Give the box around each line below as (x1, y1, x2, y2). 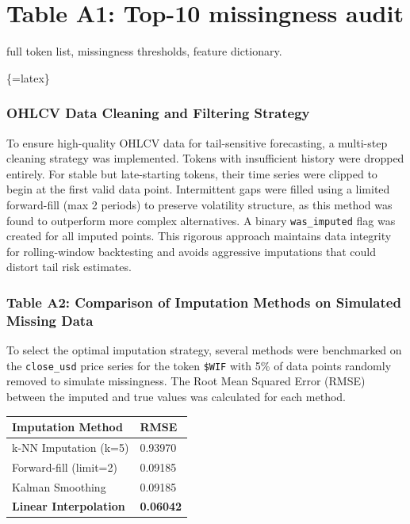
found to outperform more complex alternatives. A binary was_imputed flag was (6, 212, 396, 228)
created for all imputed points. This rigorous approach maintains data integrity (6, 228, 392, 244)
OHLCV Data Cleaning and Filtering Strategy (6, 103, 310, 123)
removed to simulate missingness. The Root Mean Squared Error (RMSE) (6, 373, 366, 389)
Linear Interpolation (12, 498, 125, 514)
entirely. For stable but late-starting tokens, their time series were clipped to (6, 165, 377, 182)
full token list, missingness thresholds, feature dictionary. (6, 43, 282, 59)
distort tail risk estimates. (6, 258, 132, 275)
